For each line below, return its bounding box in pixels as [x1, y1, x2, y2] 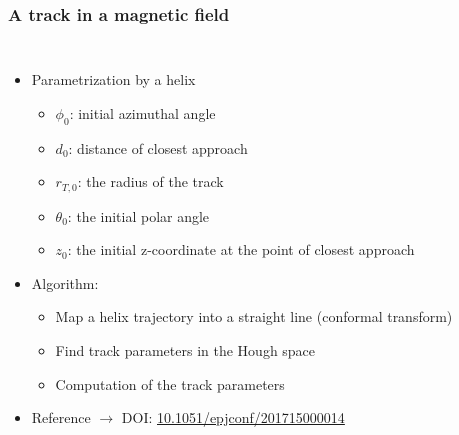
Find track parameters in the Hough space [55, 340, 316, 361]
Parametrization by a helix [31, 69, 196, 90]
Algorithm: [31, 272, 99, 293]
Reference [31, 407, 91, 428]
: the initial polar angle [67, 205, 210, 226]
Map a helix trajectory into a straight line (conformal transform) [55, 306, 453, 327]
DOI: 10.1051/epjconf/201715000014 [121, 407, 345, 428]
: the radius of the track [77, 171, 224, 192]
